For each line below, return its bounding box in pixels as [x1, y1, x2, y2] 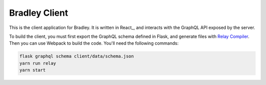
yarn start [19, 67, 46, 73]
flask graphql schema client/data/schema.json [19, 54, 134, 59]
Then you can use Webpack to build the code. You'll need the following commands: [9, 40, 179, 46]
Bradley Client [9, 7, 68, 18]
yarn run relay [19, 60, 56, 66]
